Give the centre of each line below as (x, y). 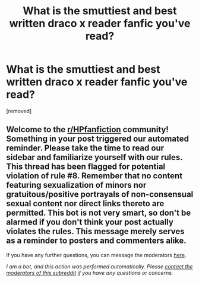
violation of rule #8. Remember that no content (94, 176)
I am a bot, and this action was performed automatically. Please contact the (99, 266)
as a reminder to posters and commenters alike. (97, 241)
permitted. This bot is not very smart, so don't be (99, 213)
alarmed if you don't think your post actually (90, 222)
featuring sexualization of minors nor (76, 185)
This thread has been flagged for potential (86, 167)
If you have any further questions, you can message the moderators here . (96, 255)
